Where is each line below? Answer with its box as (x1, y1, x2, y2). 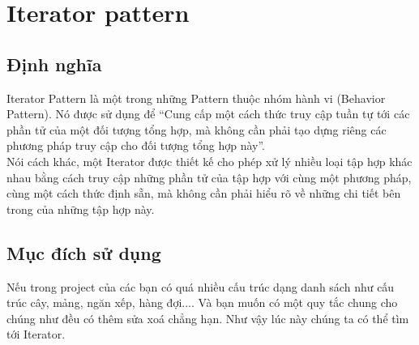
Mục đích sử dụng (6, 240, 161, 265)
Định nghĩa (6, 51, 102, 76)
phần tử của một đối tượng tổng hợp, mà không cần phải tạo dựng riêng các (6, 121, 387, 138)
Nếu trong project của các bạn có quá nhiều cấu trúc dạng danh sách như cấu (6, 278, 395, 295)
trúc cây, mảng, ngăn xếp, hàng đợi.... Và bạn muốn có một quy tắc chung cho (6, 294, 398, 311)
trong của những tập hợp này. (6, 200, 155, 217)
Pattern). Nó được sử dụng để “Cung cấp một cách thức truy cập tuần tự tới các (6, 105, 410, 122)
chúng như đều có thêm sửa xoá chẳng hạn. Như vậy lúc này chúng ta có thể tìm (6, 309, 409, 326)
